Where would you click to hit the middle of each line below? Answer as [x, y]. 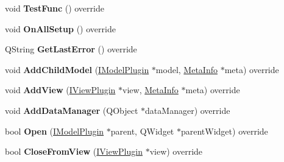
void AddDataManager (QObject [72, 110]
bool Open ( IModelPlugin [55, 131]
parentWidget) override [224, 131]
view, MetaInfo [151, 90]
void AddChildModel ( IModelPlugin [77, 69]
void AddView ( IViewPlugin [60, 90]
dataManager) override [188, 110]
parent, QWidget [142, 131]
